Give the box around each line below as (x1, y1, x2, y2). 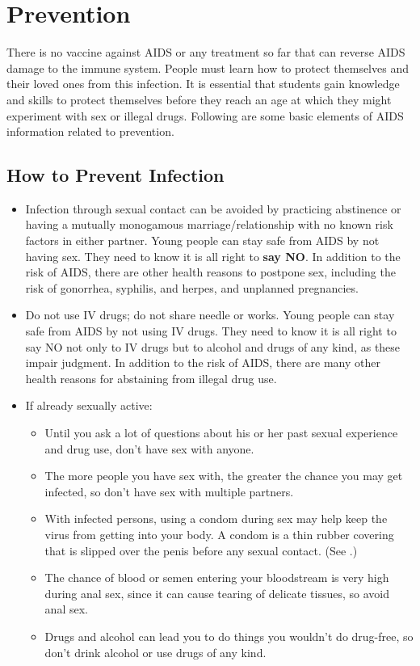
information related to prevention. (6, 123, 174, 140)
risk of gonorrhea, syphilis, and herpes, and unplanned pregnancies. (25, 279, 359, 296)
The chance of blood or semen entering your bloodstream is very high (44, 569, 389, 586)
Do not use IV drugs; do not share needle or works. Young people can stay (25, 306, 395, 323)
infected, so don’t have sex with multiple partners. (44, 483, 294, 499)
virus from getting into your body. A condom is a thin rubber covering (44, 525, 394, 542)
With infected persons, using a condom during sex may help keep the (44, 510, 388, 527)
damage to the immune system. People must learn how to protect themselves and (6, 59, 409, 76)
